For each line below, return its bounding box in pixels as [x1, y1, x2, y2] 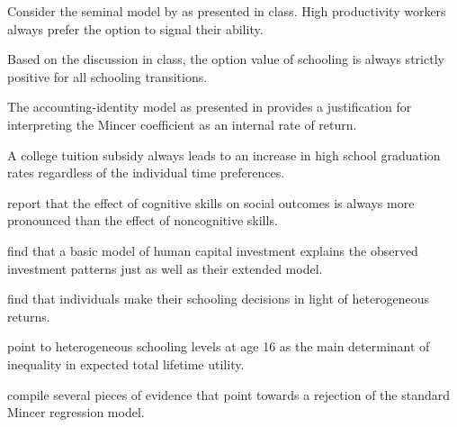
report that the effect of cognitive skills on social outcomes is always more [7, 193, 415, 212]
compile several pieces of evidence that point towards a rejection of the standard [7, 385, 450, 404]
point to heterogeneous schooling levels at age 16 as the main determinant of [7, 337, 430, 356]
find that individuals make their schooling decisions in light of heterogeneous [7, 289, 430, 308]
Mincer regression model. [7, 403, 145, 422]
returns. [7, 306, 50, 325]
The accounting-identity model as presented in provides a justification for [7, 97, 412, 116]
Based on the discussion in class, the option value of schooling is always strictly [7, 50, 444, 68]
